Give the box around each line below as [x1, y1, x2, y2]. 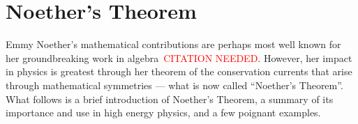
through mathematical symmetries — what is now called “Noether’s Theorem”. [6, 77, 343, 92]
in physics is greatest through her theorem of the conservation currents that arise [6, 64, 352, 79]
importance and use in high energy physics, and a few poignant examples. [6, 105, 321, 120]
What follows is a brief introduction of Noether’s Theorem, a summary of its [6, 91, 334, 106]
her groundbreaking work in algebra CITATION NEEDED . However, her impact [6, 50, 352, 65]
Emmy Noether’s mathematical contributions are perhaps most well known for [6, 37, 341, 52]
